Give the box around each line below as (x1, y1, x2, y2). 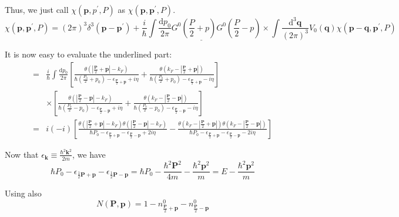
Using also (5, 187, 42, 199)
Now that (5, 148, 39, 160)
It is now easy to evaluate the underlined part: (5, 48, 172, 60)
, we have (72, 148, 106, 160)
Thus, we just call (5, 4, 69, 15)
